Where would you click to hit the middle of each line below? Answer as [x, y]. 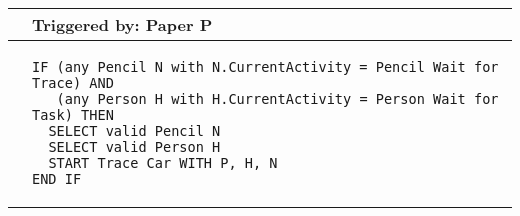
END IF [57, 179]
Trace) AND [73, 83]
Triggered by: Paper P [122, 24]
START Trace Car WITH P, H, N [163, 163]
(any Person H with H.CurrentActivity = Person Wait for [277, 99]
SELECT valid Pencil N [134, 131]
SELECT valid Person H [134, 147]
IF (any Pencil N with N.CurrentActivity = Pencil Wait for [265, 67]
